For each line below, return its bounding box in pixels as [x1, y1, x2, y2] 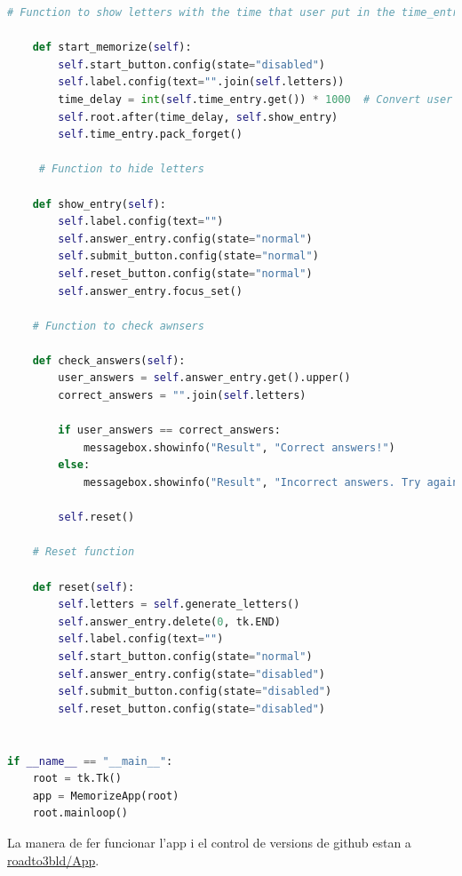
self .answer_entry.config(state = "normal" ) [58, 232, 313, 245]
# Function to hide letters [38, 163, 204, 176]
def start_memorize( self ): [32, 41, 192, 54]
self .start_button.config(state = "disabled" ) [58, 58, 325, 71]
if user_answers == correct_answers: [58, 424, 281, 437]
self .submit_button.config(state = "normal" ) [58, 250, 319, 263]
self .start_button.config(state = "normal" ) [58, 649, 313, 663]
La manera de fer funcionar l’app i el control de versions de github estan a [7, 832, 411, 851]
